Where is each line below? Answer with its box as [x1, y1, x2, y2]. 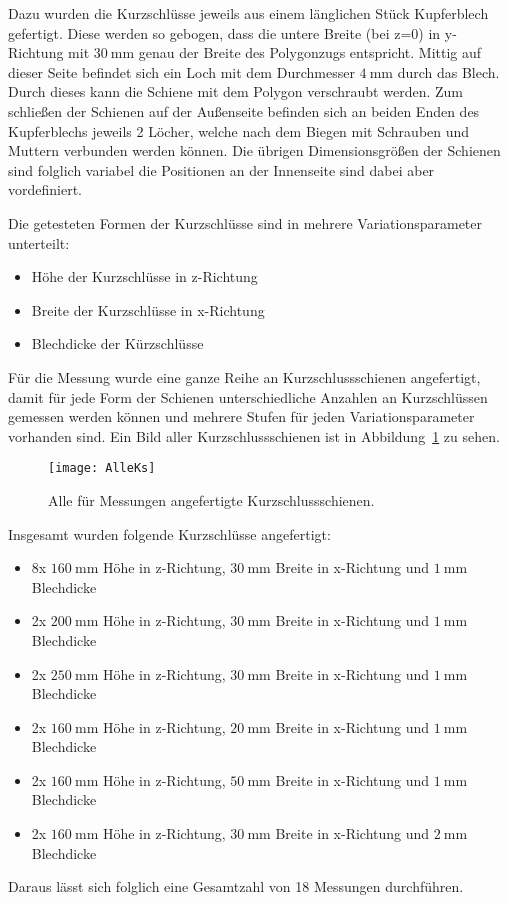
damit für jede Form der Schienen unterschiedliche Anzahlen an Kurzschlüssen [8, 386, 488, 407]
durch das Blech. [397, 61, 500, 82]
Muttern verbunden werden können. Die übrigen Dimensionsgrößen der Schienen [8, 140, 501, 161]
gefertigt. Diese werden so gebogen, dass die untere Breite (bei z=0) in [8, 22, 441, 43]
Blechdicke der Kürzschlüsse [31, 333, 204, 354]
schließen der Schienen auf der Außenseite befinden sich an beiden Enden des [8, 100, 480, 121]
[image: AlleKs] [48, 461, 156, 476]
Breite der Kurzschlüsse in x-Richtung [31, 299, 265, 320]
